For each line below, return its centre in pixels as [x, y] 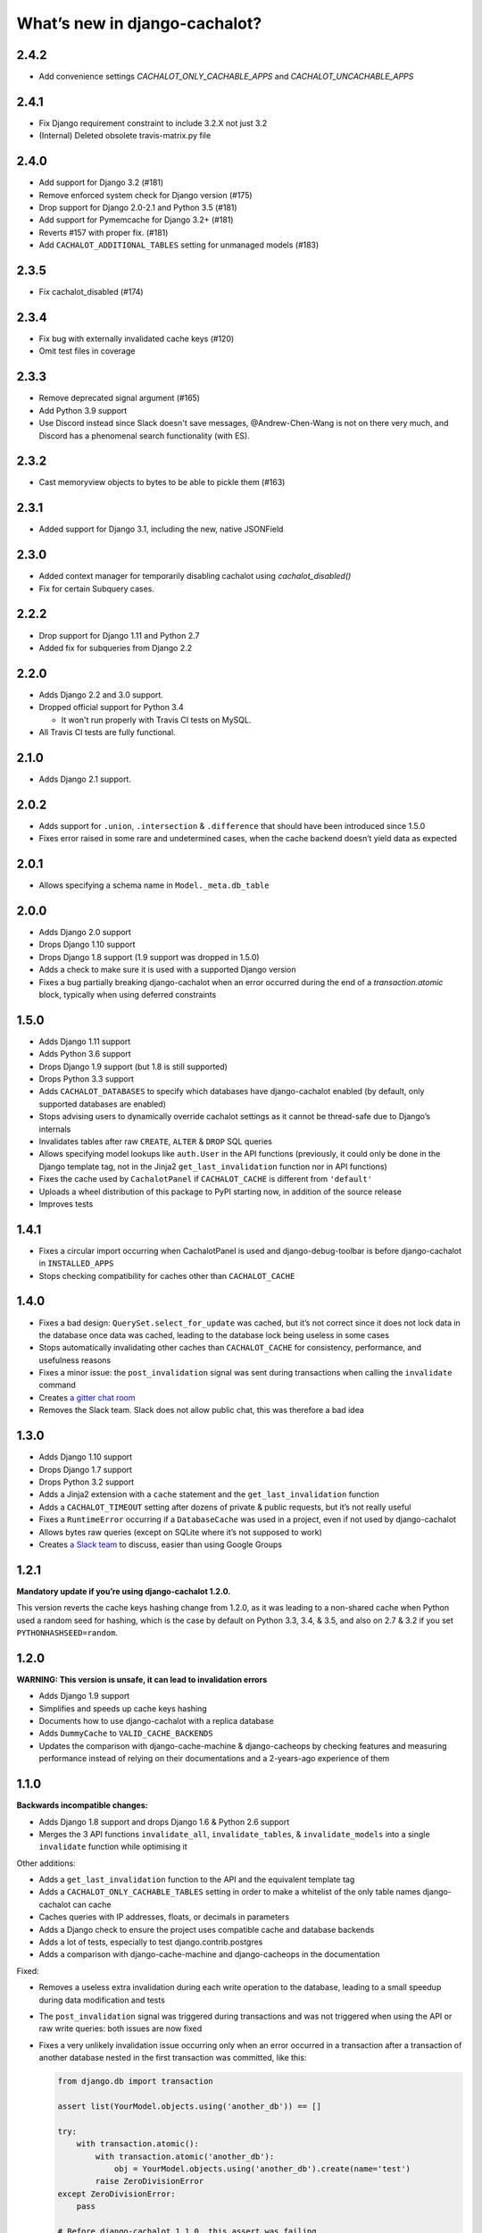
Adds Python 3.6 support [85, 1054]
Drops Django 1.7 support [86, 1469]
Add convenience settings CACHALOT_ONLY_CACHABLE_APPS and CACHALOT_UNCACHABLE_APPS [226, 77]
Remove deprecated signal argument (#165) [120, 398]
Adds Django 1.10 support [86, 1457]
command [57, 1385]
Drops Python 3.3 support [86, 1079]
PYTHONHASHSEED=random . [67, 1632]
